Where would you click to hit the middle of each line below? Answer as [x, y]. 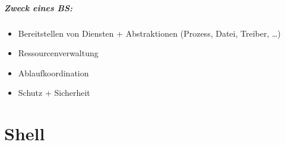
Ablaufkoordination [53, 72]
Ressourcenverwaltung [58, 53]
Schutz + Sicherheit [54, 93]
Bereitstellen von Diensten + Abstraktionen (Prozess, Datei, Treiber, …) [149, 33]
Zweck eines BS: [39, 7]
